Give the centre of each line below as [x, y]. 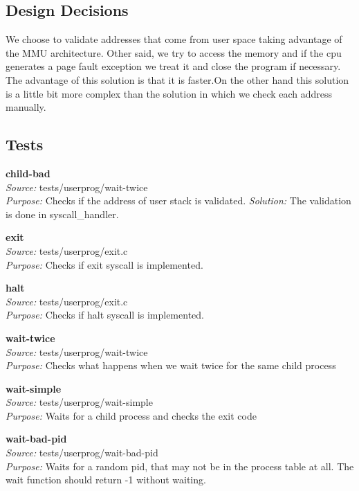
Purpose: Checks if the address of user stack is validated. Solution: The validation [178, 200]
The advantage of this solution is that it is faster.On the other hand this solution [177, 79]
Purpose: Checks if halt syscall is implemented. [105, 315]
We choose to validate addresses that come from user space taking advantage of [174, 39]
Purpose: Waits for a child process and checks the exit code [131, 415]
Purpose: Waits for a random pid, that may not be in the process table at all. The [180, 466]
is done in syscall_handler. [62, 214]
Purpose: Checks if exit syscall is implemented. [104, 264]
